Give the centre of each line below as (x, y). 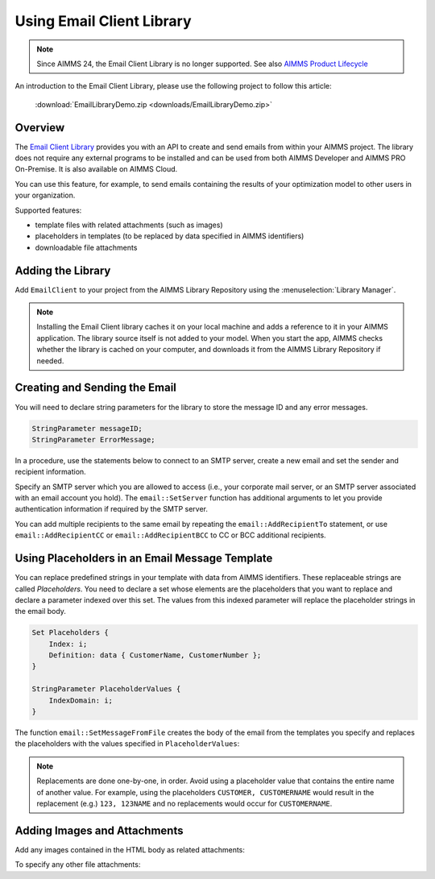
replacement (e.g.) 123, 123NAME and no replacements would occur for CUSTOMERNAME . (184, 803)
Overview (40, 128)
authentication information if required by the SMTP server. (112, 509)
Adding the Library (63, 270)
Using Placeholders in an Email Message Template (144, 559)
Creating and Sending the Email (96, 388)
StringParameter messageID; (87, 428)
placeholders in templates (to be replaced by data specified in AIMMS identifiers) (170, 236)
